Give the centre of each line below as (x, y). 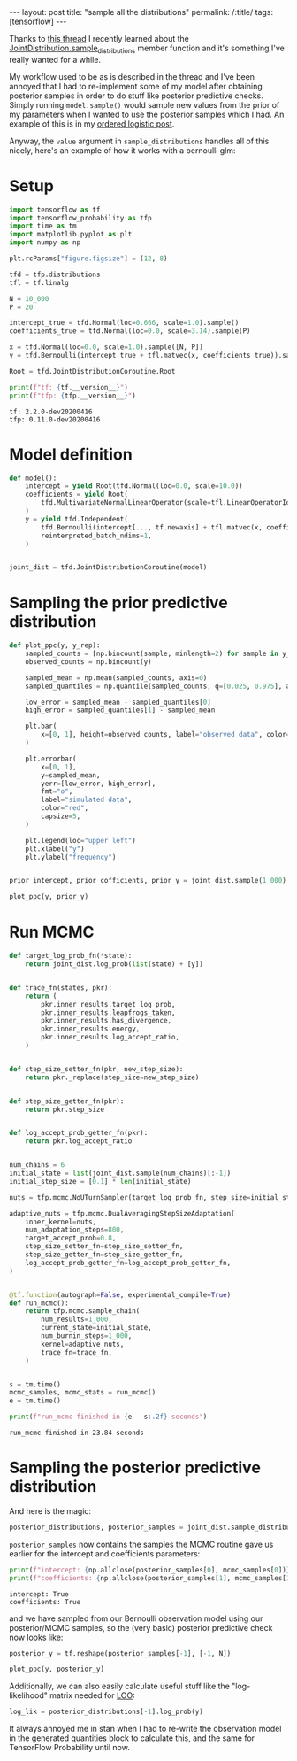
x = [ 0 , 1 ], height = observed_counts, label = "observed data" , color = (166, 735)
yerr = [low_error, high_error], (99, 784)
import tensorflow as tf (55, 210)
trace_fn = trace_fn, (77, 1352)
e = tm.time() (35, 1401)
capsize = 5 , (61, 816)
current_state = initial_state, (96, 1328)
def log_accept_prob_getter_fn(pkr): (79, 1133)
